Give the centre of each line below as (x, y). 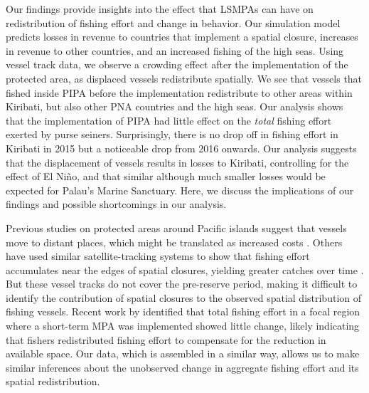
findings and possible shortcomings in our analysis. (116, 204)
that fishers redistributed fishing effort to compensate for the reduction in (166, 339)
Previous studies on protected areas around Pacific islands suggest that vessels (176, 227)
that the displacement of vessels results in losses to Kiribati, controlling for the (177, 162)
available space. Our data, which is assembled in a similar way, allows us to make (183, 353)
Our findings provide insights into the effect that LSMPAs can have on (160, 9)
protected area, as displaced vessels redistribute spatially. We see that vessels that (184, 78)
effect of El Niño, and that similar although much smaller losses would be (166, 176)
